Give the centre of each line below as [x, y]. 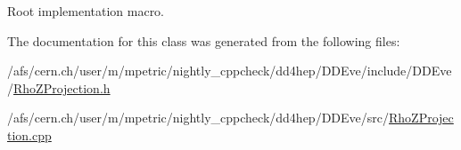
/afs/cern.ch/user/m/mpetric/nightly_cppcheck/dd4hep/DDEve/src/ [198, 118]
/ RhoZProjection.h [59, 87]
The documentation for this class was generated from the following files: [204, 40]
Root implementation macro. [86, 11]
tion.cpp [29, 134]
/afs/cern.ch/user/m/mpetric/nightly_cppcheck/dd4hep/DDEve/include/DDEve [230, 71]
